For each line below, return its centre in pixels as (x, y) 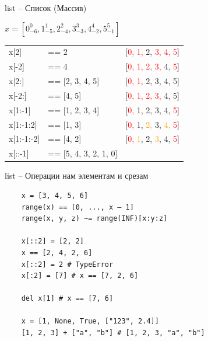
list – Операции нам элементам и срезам (77, 175)
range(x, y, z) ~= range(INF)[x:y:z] (94, 219)
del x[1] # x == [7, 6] (67, 299)
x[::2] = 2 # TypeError (67, 264)
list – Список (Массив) (46, 8)
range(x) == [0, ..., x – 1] (77, 207)
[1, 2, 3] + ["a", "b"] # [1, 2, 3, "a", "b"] (113, 333)
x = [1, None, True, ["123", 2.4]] (90, 321)
